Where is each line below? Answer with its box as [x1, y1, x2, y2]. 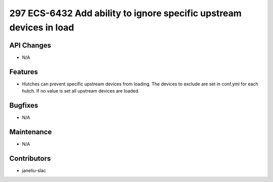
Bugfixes [9, 101, 38, 110]
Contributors [9, 154, 51, 163]
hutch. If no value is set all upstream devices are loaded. [22, 88, 140, 94]
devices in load [9, 22, 74, 33]
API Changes [9, 41, 52, 50]
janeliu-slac [22, 167, 47, 173]
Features [9, 67, 38, 76]
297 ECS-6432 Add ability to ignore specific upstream [9, 8, 242, 19]
